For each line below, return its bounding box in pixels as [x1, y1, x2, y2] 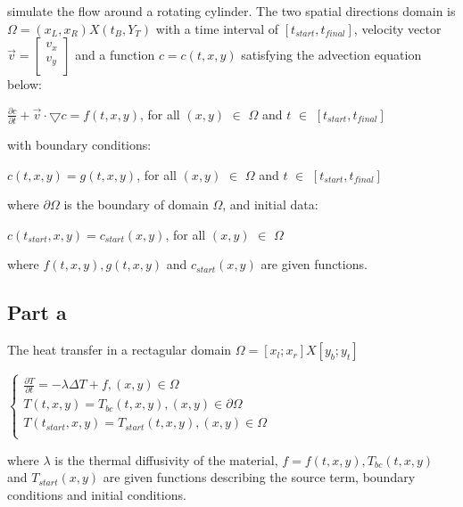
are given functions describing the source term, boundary [103, 468, 416, 487]
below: [7, 75, 42, 94]
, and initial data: [222, 195, 318, 214]
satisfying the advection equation [241, 45, 422, 64]
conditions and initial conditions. [7, 485, 186, 503]
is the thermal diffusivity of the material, [54, 450, 278, 469]
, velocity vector [353, 19, 442, 37]
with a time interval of [155, 19, 279, 37]
